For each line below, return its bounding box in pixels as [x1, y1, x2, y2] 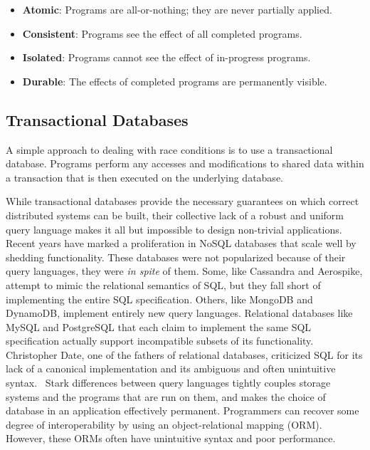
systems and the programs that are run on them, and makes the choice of [6, 389, 326, 404]
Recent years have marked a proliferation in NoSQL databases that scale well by [6, 236, 356, 251]
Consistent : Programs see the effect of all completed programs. [22, 26, 302, 41]
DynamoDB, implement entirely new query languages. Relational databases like [6, 305, 353, 320]
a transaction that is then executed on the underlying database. [6, 169, 283, 184]
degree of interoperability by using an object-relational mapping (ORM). [6, 417, 322, 431]
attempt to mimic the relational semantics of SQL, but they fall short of [6, 277, 321, 292]
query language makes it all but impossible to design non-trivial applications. [6, 221, 342, 236]
